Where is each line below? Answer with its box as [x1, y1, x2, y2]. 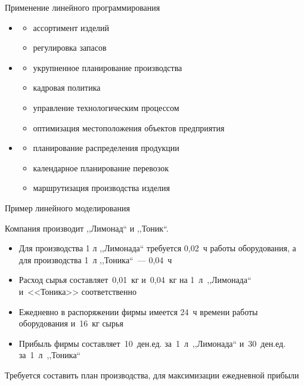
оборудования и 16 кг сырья [18, 317, 123, 329]
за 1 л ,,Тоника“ [18, 349, 81, 361]
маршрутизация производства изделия [33, 181, 170, 194]
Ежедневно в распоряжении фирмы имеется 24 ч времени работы [18, 305, 258, 318]
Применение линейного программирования [5, 1, 160, 13]
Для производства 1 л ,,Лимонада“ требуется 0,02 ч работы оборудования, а [18, 242, 296, 254]
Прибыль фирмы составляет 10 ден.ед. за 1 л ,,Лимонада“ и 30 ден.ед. [18, 337, 286, 349]
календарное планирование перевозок [33, 161, 169, 174]
